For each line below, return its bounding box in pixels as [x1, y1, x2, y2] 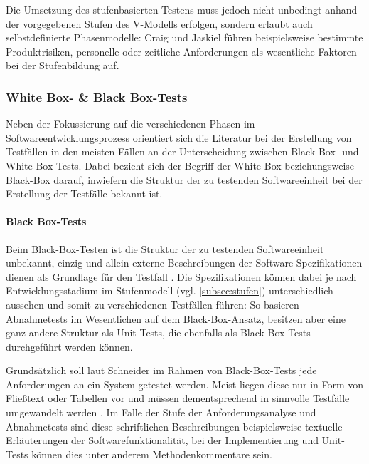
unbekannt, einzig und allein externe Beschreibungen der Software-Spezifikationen [6, 255, 363, 270]
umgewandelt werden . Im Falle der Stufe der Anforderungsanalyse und [6, 405, 316, 420]
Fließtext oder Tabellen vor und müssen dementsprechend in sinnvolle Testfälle [6, 391, 350, 406]
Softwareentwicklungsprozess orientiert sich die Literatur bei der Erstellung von [6, 130, 352, 145]
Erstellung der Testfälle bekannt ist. [6, 186, 163, 201]
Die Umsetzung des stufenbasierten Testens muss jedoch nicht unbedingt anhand [6, 2, 358, 16]
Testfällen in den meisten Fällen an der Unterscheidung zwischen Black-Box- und [6, 144, 359, 159]
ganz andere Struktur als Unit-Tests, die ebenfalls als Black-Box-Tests [6, 325, 311, 340]
